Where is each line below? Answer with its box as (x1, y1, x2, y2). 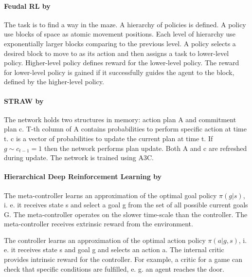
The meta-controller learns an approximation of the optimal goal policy (4, 190, 217, 200)
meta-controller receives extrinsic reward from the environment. (4, 219, 193, 229)
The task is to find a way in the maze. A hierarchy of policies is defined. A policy (4, 19, 246, 29)
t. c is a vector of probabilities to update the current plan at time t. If (4, 133, 213, 143)
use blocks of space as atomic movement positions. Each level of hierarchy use (4, 29, 235, 39)
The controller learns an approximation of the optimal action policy (4, 235, 206, 245)
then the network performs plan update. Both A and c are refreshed (44, 143, 247, 153)
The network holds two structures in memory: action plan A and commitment (4, 114, 236, 124)
